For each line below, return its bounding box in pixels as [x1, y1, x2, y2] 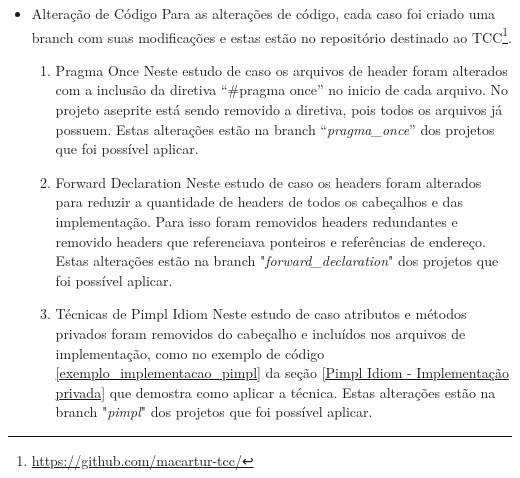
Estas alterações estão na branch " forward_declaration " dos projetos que [55, 250, 499, 271]
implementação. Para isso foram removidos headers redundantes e [55, 211, 458, 231]
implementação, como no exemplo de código [55, 342, 325, 363]
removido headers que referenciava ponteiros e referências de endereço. [55, 230, 486, 251]
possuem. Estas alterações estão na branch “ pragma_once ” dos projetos [55, 118, 495, 139]
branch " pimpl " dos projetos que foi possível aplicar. [55, 401, 373, 422]
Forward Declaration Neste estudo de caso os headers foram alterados [55, 171, 482, 192]
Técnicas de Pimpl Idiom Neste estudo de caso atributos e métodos [55, 303, 467, 324]
